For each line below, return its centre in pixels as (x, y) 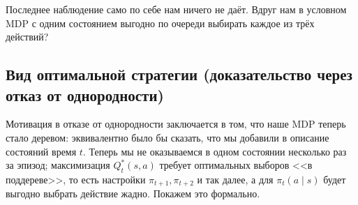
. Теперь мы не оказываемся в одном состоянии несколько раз (215, 151)
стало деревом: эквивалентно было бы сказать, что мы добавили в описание (167, 137)
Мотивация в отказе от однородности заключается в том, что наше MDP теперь (176, 124)
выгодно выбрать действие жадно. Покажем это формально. (133, 193)
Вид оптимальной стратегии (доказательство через (179, 74)
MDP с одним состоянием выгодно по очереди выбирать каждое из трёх (160, 23)
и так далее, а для (235, 179)
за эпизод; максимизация (58, 165)
